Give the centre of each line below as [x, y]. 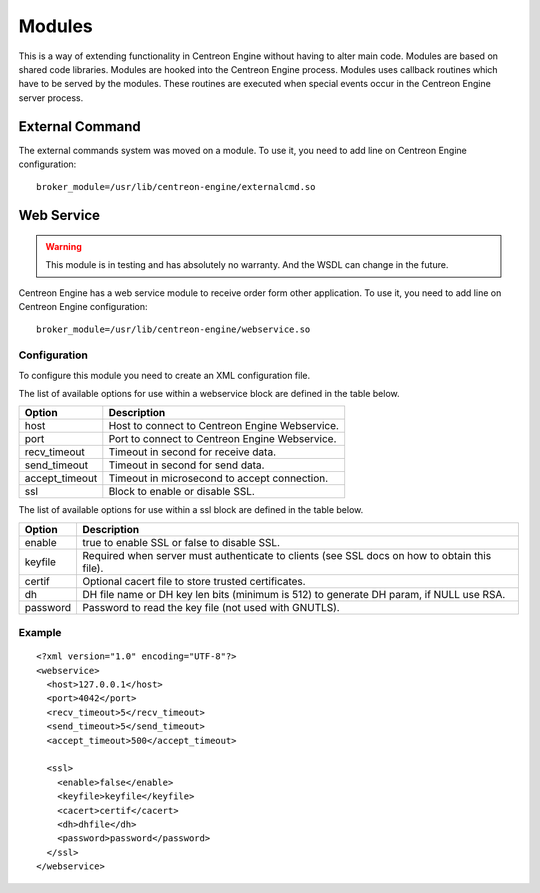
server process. [51, 97]
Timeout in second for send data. [186, 465]
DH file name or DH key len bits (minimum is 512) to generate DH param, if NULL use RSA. [293, 594]
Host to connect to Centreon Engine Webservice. [224, 426]
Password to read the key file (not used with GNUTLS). [210, 607]
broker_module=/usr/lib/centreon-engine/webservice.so [173, 329]
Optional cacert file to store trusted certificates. [193, 581]
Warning [63, 246]
